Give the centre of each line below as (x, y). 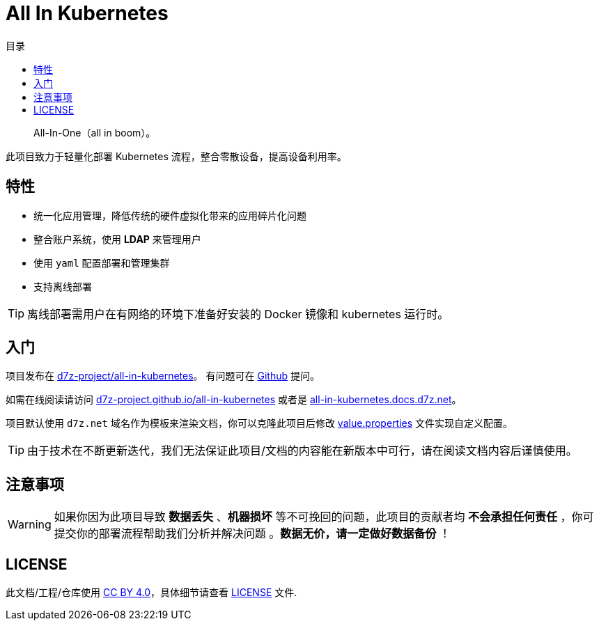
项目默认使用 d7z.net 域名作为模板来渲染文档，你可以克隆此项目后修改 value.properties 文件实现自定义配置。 (259, 423)
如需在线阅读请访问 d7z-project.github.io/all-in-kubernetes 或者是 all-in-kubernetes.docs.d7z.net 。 (234, 400)
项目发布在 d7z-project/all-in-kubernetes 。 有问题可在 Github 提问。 (163, 376)
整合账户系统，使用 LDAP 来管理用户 (117, 239)
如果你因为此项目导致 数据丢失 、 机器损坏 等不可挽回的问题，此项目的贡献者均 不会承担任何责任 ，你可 (324, 517)
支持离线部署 (63, 286)
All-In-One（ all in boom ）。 (95, 132)
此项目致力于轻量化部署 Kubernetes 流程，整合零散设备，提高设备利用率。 (176, 156)
